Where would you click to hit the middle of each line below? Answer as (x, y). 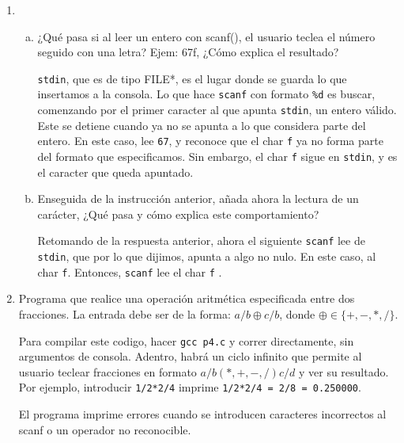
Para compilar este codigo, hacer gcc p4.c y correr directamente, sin (186, 340)
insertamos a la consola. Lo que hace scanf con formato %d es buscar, (206, 94)
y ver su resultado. (344, 371)
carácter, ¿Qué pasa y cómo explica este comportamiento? (178, 214)
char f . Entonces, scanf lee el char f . (130, 271)
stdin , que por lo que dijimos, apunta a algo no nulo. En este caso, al (207, 256)
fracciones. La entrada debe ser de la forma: (125, 314)
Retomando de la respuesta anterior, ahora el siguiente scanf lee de (201, 241)
